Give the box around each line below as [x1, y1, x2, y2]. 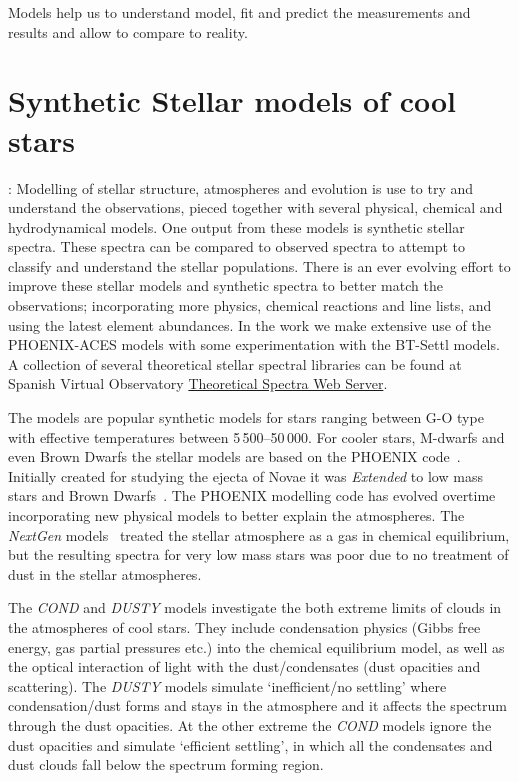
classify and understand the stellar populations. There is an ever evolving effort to [8, 255, 511, 276]
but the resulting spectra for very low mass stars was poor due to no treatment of [8, 544, 509, 565]
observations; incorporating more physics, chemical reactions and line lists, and [8, 295, 492, 316]
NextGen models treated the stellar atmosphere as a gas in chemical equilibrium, [8, 524, 510, 545]
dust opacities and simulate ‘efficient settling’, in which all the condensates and [8, 734, 493, 755]
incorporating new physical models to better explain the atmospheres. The [8, 505, 465, 525]
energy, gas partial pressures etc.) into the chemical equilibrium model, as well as [8, 636, 505, 657]
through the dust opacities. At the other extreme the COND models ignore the [8, 714, 492, 735]
